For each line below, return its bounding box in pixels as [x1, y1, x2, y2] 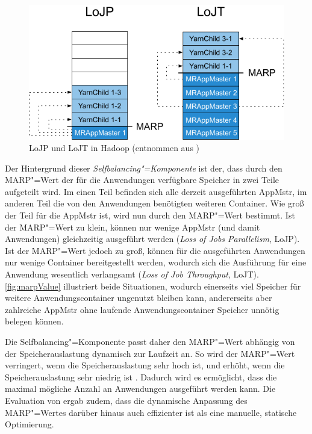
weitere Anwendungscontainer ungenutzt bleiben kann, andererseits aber [5, 291, 272, 304]
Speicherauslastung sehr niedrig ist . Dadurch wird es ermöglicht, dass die [5, 370, 277, 383]
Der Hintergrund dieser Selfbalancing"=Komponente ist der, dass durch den [5, 161, 282, 174]
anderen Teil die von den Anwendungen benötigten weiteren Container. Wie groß [5, 197, 304, 209]
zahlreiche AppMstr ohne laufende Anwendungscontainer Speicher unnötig [5, 303, 279, 315]
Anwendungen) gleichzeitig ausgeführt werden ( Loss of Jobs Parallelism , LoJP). [5, 232, 300, 245]
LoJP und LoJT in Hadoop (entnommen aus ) [29, 141, 200, 154]
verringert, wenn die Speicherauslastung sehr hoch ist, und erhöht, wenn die [5, 359, 285, 371]
